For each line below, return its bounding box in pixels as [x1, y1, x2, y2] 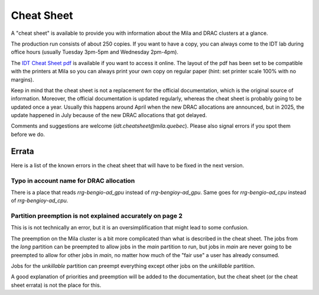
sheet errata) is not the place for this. [11, 281, 102, 288]
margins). [11, 76, 34, 83]
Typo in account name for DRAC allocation [11, 176, 135, 184]
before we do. [11, 131, 45, 138]
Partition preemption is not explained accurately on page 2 [11, 212, 183, 220]
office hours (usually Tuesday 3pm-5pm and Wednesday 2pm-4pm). [11, 48, 178, 56]
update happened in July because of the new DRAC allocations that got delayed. [11, 112, 207, 119]
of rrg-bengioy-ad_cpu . [11, 197, 69, 204]
